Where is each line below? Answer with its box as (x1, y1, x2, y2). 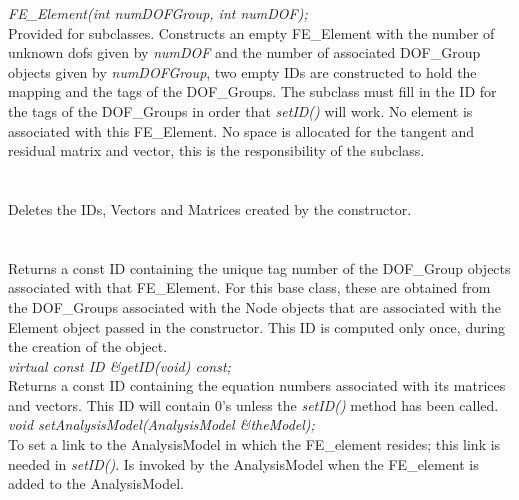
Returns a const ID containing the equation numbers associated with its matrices (8, 375, 506, 396)
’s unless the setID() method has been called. (221, 394, 499, 415)
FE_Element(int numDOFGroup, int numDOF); (8, 3, 308, 23)
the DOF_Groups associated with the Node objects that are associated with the (8, 296, 501, 317)
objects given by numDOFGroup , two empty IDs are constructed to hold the (8, 61, 477, 82)
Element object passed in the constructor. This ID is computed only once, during (8, 316, 506, 337)
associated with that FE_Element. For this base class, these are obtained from (8, 277, 491, 298)
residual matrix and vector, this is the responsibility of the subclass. (8, 140, 425, 161)
